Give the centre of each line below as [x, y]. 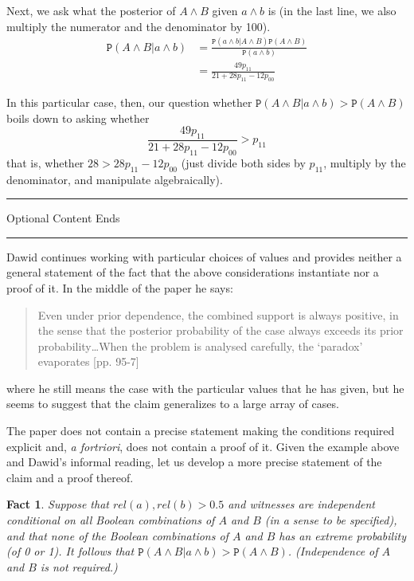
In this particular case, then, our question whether [129, 102]
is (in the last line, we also [332, 10]
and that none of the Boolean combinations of [117, 535]
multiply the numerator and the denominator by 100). [139, 26]
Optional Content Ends [63, 218]
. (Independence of [333, 551]
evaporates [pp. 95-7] [88, 361]
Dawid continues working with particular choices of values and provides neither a [204, 256]
